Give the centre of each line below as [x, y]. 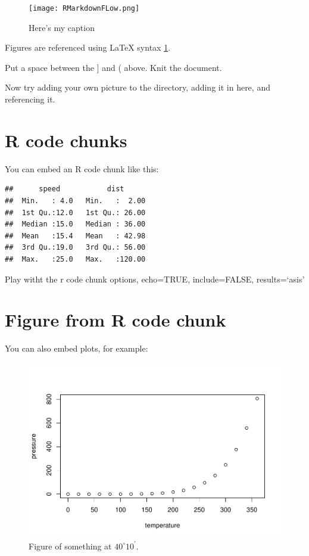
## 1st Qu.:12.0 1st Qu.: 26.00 [75, 212]
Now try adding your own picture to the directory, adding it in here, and [138, 87]
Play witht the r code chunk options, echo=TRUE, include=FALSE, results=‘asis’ [155, 279]
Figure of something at [70, 546]
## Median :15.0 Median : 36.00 [75, 224]
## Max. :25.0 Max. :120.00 [75, 259]
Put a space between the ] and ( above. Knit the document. [113, 67]
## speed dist [65, 189]
